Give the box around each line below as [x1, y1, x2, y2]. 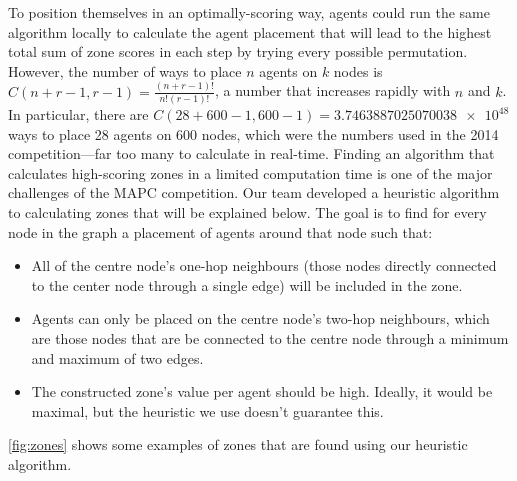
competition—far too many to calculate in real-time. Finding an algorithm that [8, 143, 495, 164]
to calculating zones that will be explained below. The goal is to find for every [8, 201, 487, 222]
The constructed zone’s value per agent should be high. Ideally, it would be [31, 381, 493, 402]
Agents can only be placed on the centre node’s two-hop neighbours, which [31, 308, 490, 329]
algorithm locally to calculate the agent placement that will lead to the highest [8, 21, 492, 42]
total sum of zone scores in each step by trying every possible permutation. [8, 41, 468, 62]
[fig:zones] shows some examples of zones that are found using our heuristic [8, 434, 468, 455]
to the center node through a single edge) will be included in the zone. [31, 274, 463, 295]
